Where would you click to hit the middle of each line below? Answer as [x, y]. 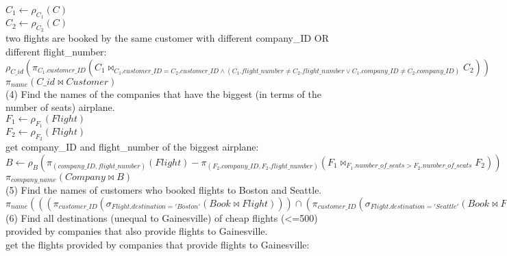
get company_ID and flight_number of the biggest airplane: [132, 147]
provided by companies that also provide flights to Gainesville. [137, 231]
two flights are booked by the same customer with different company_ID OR [168, 38]
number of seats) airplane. [60, 107]
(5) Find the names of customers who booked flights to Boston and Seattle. [164, 190]
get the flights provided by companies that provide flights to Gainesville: [158, 245]
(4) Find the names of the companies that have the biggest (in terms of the [163, 93]
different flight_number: [56, 51]
